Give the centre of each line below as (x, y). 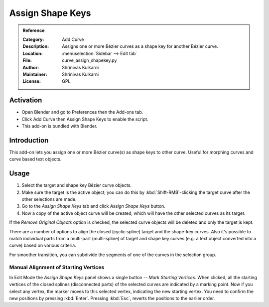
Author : (31, 67)
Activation (26, 100)
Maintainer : (35, 74)
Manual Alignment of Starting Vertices (57, 268)
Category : (33, 39)
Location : (33, 53)
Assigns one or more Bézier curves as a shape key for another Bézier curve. (140, 46)
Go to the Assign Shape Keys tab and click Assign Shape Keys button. (93, 206)
